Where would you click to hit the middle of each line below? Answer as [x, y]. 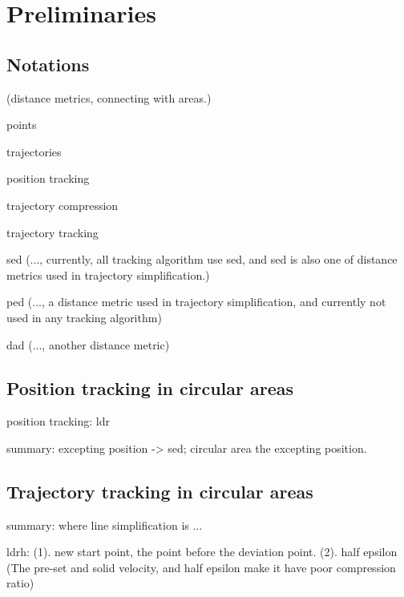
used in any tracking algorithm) [84, 317]
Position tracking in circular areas [150, 387]
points [22, 125]
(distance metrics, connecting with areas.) [109, 97]
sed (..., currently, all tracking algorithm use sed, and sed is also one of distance [202, 259]
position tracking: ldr [58, 421]
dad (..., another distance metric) [88, 344]
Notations [48, 64]
